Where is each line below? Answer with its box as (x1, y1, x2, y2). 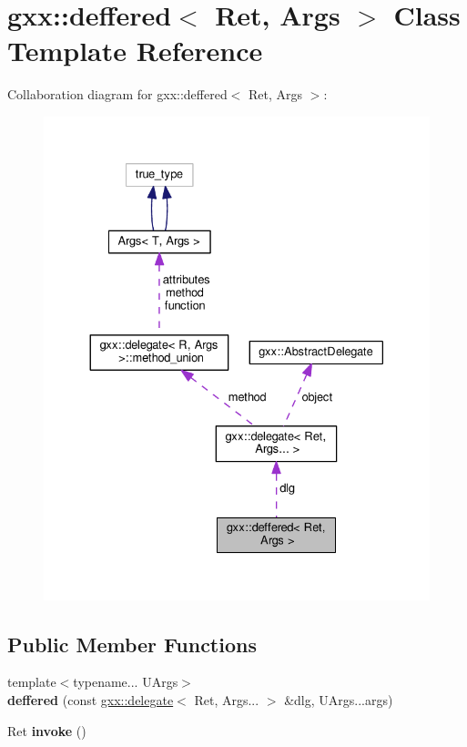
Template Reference (7, 32, 263, 69)
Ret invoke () (7, 721, 86, 740)
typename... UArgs (73, 672, 178, 691)
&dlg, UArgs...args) (284, 690, 393, 709)
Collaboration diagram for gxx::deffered (7, 85, 228, 104)
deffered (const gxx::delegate (7, 690, 174, 709)
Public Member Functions (7, 629, 257, 658)
